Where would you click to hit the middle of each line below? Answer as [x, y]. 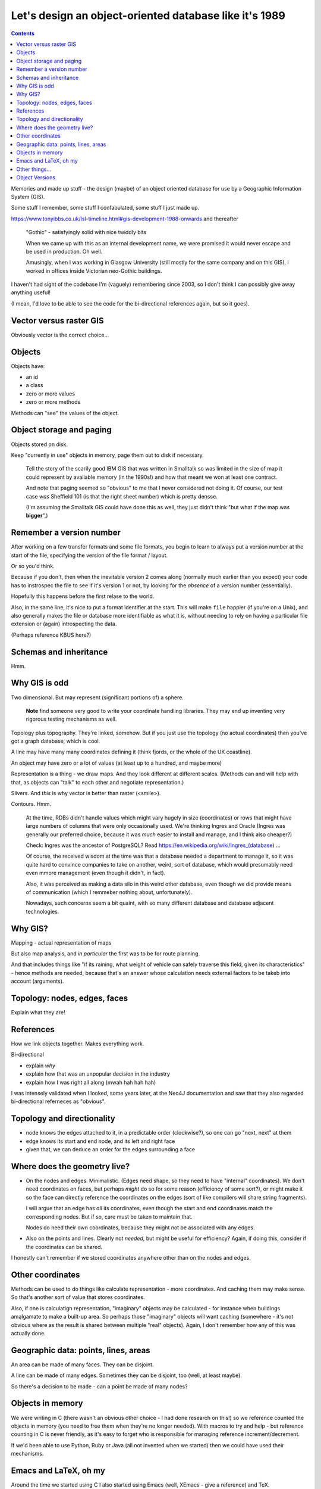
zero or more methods [53, 402]
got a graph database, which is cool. [56, 741]
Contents [23, 33]
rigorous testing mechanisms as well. [71, 719]
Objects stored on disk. [40, 444]
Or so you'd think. [33, 566]
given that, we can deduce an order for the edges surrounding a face [111, 1150]
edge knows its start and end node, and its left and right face [100, 1141]
